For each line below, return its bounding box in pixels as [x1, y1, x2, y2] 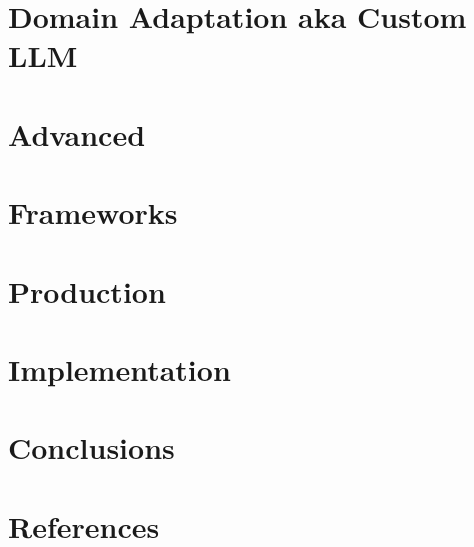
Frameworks [8, 192, 178, 233]
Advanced [8, 113, 146, 154]
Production [8, 270, 166, 311]
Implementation [8, 348, 231, 389]
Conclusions [8, 427, 175, 468]
